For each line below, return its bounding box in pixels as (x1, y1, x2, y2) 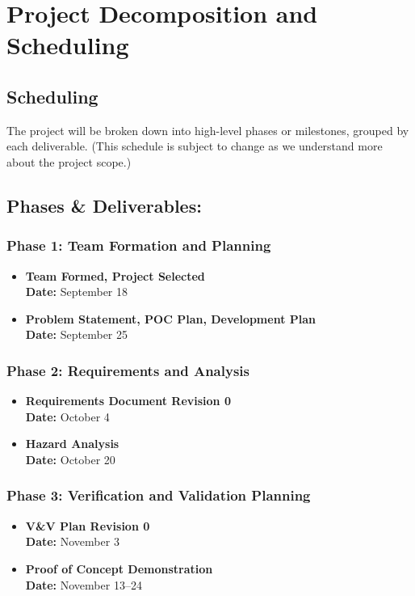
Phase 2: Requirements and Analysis (6, 360, 249, 380)
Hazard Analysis (25, 435, 119, 452)
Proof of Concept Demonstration (25, 560, 213, 577)
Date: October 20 (25, 450, 115, 467)
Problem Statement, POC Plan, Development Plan (25, 310, 316, 327)
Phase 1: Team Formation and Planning (6, 235, 271, 256)
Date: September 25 (25, 326, 128, 343)
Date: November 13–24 (25, 576, 142, 593)
